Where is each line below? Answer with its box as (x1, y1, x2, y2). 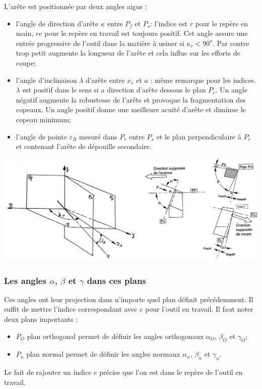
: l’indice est (150, 18, 188, 28)
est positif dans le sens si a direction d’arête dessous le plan (22, 84, 206, 95)
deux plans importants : (4, 314, 78, 324)
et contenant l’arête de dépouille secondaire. (16, 141, 152, 152)
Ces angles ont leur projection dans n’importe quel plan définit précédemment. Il (4, 294, 253, 304)
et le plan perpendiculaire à (156, 131, 241, 141)
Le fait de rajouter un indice (4, 367, 92, 377)
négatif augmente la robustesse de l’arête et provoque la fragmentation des (16, 94, 246, 105)
